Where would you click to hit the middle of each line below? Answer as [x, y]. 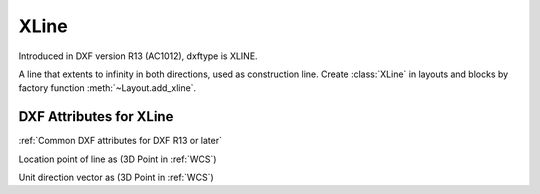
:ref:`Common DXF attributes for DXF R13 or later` [120, 141]
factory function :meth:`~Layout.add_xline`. [107, 88]
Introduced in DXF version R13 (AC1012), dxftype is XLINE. [138, 56]
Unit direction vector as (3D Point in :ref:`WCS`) [116, 177]
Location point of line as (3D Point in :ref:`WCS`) [117, 159]
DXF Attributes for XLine [96, 116]
